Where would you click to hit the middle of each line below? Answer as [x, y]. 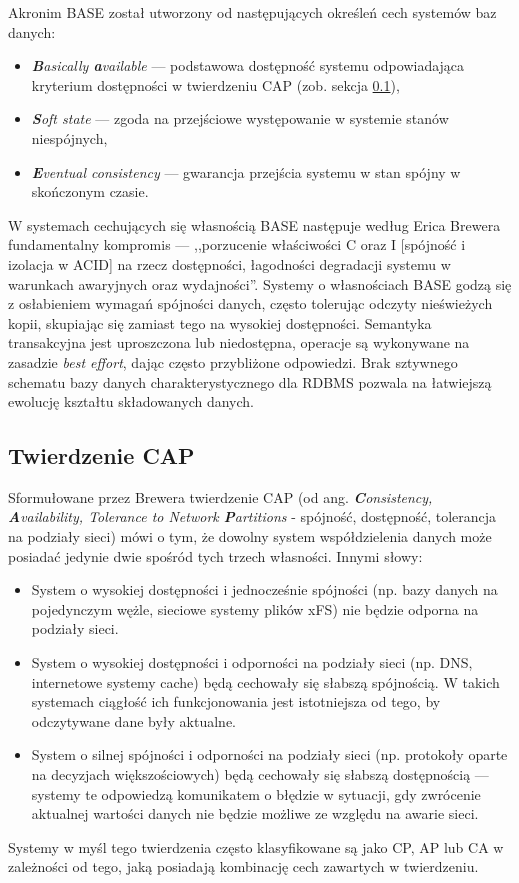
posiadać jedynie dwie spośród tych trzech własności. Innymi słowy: [215, 555]
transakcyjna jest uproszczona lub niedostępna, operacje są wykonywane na [239, 342]
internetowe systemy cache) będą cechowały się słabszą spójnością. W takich [265, 681]
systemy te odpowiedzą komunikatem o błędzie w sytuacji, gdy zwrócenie [256, 793]
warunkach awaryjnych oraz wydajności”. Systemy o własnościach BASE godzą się [260, 283]
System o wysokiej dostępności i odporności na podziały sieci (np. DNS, [252, 662]
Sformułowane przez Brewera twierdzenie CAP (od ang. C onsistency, [220, 496]
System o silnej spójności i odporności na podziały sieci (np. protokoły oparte [269, 754]
